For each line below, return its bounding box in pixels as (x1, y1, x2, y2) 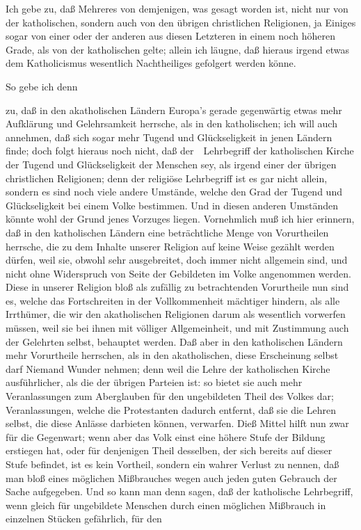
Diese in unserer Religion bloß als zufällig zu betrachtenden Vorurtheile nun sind (6, 280, 349, 294)
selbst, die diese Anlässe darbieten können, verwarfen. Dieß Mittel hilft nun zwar (6, 416, 349, 431)
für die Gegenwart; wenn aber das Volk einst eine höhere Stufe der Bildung (6, 429, 326, 444)
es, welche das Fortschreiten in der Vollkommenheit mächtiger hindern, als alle (6, 293, 340, 307)
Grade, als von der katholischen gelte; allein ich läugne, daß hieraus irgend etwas (6, 42, 350, 56)
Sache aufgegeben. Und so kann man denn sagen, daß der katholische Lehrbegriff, (6, 484, 353, 499)
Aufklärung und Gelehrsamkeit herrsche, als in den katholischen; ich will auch (6, 116, 337, 131)
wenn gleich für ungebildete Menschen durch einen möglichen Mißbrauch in (6, 497, 326, 512)
